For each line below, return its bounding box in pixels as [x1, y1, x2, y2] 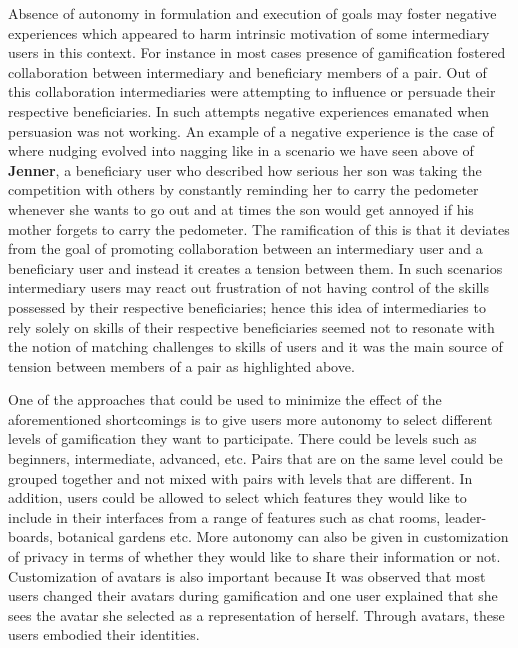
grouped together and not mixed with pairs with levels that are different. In [8, 467, 473, 488]
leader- [444, 506, 487, 527]
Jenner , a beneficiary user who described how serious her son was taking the [8, 159, 482, 180]
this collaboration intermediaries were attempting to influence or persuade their [8, 81, 496, 102]
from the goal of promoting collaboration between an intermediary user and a [8, 238, 483, 259]
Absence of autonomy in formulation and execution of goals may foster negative [8, 3, 497, 23]
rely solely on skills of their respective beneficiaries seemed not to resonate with [8, 316, 495, 337]
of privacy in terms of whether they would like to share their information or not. [8, 546, 501, 567]
